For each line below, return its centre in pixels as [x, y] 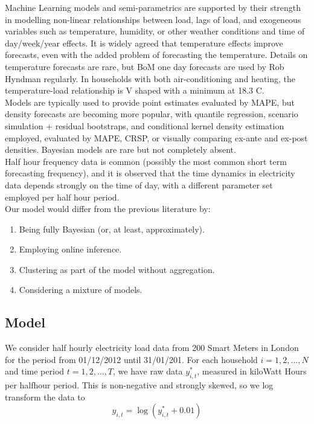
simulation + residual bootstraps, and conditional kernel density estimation [145, 125]
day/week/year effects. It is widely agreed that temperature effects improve [144, 43]
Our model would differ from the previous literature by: [108, 209]
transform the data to [45, 397]
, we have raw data [148, 371]
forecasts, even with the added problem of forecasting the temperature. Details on [156, 55]
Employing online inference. [70, 249]
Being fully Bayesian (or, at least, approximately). [112, 229]
